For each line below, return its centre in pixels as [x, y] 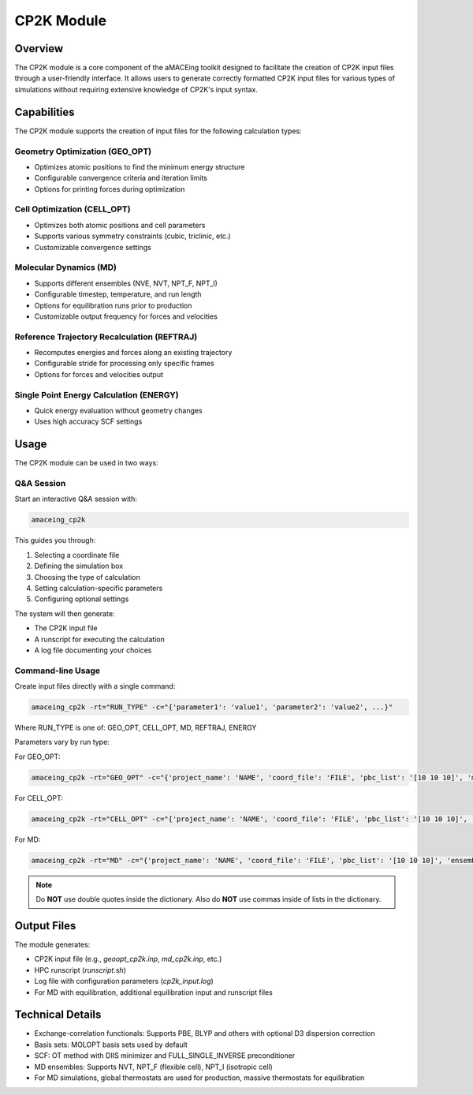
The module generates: [52, 944]
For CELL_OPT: [39, 798]
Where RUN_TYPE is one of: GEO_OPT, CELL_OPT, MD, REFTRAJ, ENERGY [136, 727]
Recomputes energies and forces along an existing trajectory [133, 353]
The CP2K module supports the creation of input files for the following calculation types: [158, 131]
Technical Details [58, 1015]
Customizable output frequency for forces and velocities [126, 316]
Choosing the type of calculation [88, 577]
